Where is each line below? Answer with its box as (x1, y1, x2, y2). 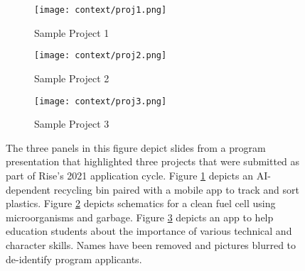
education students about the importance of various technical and (6, 223, 292, 238)
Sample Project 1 (34, 25, 109, 40)
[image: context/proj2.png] (34, 50, 167, 61)
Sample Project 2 (34, 70, 109, 85)
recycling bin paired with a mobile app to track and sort (53, 182, 299, 197)
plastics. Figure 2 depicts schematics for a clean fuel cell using (6, 196, 276, 211)
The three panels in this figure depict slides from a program (6, 140, 266, 155)
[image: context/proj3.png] (34, 96, 167, 106)
